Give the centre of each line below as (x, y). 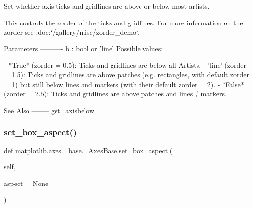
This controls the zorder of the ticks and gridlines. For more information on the (124, 22)
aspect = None (26, 183)
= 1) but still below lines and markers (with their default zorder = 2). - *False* (124, 84)
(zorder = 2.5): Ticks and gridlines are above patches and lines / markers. (115, 94)
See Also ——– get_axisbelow (49, 110)
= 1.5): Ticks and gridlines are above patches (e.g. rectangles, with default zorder (127, 74)
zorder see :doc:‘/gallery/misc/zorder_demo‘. (71, 32)
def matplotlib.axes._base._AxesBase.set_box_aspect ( (88, 150)
